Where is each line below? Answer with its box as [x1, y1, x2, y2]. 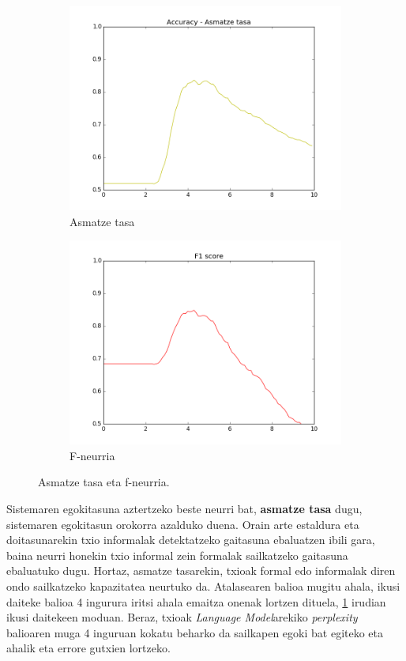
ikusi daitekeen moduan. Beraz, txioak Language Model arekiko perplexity [6, 609, 358, 625]
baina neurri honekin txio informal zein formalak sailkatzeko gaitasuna [6, 546, 348, 563]
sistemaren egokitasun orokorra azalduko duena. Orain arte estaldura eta [6, 516, 359, 532]
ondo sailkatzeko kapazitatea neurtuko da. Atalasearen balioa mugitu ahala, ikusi [6, 577, 400, 594]
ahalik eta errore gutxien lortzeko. [6, 640, 171, 656]
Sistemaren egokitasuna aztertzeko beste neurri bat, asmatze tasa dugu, [6, 500, 363, 516]
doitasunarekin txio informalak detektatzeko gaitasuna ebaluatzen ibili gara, [6, 531, 375, 548]
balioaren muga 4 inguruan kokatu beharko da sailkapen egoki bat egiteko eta [6, 624, 384, 640]
